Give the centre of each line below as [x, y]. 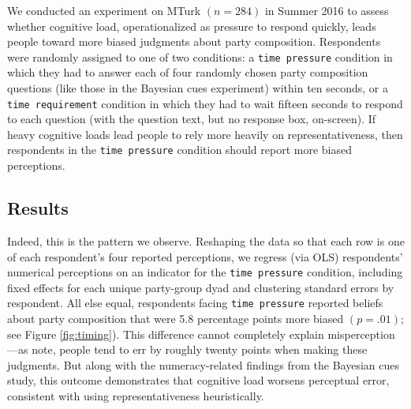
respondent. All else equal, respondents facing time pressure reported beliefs [195, 303]
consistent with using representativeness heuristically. [136, 395]
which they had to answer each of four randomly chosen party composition [188, 72]
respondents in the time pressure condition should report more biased [179, 150]
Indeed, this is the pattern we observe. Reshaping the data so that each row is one [206, 240]
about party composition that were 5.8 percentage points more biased [176, 319]
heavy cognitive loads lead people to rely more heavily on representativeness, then [205, 134]
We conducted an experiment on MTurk [104, 10]
